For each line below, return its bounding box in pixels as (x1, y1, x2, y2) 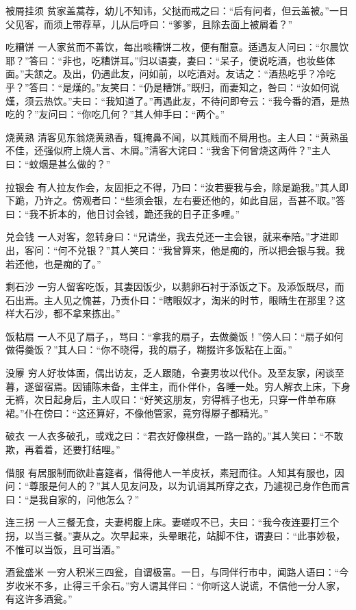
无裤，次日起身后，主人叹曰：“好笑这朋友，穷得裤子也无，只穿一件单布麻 (5, 392, 336, 407)
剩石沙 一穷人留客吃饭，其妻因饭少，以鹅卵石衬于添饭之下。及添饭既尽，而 (5, 279, 344, 294)
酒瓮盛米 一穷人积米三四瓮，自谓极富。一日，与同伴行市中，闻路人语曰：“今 (5, 565, 349, 579)
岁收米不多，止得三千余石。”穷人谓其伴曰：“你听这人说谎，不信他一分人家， (5, 578, 346, 592)
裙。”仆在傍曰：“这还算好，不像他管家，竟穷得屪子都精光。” (5, 405, 268, 420)
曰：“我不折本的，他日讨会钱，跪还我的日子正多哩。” (5, 206, 240, 220)
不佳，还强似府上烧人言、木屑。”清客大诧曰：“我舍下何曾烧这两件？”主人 (5, 143, 331, 157)
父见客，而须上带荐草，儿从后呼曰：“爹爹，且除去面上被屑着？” (5, 16, 293, 31)
